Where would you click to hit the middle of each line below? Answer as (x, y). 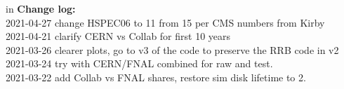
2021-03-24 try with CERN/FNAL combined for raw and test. (139, 63)
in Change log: (41, 8)
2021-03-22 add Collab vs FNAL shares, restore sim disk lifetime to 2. (156, 77)
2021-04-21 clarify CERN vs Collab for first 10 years (118, 36)
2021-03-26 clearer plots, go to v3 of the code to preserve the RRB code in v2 (172, 49)
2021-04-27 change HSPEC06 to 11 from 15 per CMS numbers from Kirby (165, 22)
